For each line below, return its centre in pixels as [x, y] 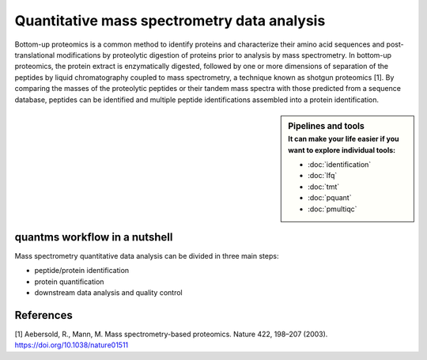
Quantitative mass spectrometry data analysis [170, 21]
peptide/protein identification [82, 271]
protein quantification [69, 282]
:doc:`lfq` [323, 176]
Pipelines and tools [327, 126]
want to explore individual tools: [342, 150]
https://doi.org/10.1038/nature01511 [72, 345]
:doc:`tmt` [324, 187]
